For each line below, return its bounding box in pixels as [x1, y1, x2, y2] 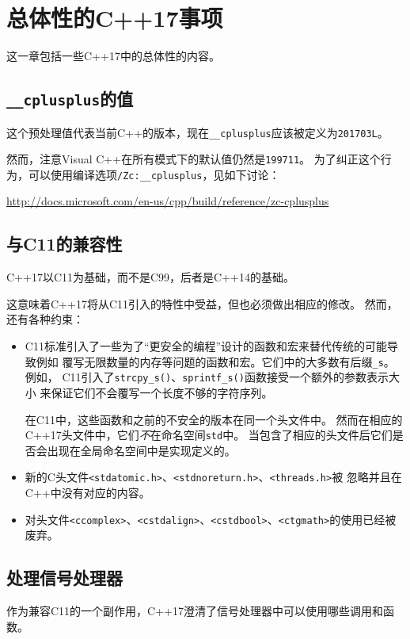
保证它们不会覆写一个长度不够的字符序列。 [51, 384, 273, 400]
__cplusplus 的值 [6, 86, 134, 111]
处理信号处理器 [6, 565, 123, 590]
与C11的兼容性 [6, 231, 123, 256]
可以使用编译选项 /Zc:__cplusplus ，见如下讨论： [28, 166, 280, 182]
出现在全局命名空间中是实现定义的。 [47, 442, 236, 458]
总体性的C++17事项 [6, 2, 223, 34]
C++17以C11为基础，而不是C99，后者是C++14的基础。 [6, 269, 294, 285]
